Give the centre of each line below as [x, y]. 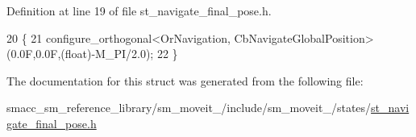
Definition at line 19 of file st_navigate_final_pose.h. [139, 10]
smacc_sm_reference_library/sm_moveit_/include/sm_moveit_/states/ [189, 108]
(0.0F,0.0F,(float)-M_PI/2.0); [80, 54]
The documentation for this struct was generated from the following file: [185, 80]
